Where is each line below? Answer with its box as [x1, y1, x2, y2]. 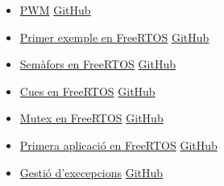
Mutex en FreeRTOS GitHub [19, 110, 164, 126]
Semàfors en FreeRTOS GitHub [19, 56, 176, 72]
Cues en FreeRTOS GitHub [19, 82, 156, 99]
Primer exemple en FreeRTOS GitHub [19, 28, 209, 45]
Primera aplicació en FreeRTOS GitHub [19, 136, 218, 153]
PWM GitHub [19, 2, 91, 18]
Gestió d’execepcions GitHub [19, 163, 164, 180]
